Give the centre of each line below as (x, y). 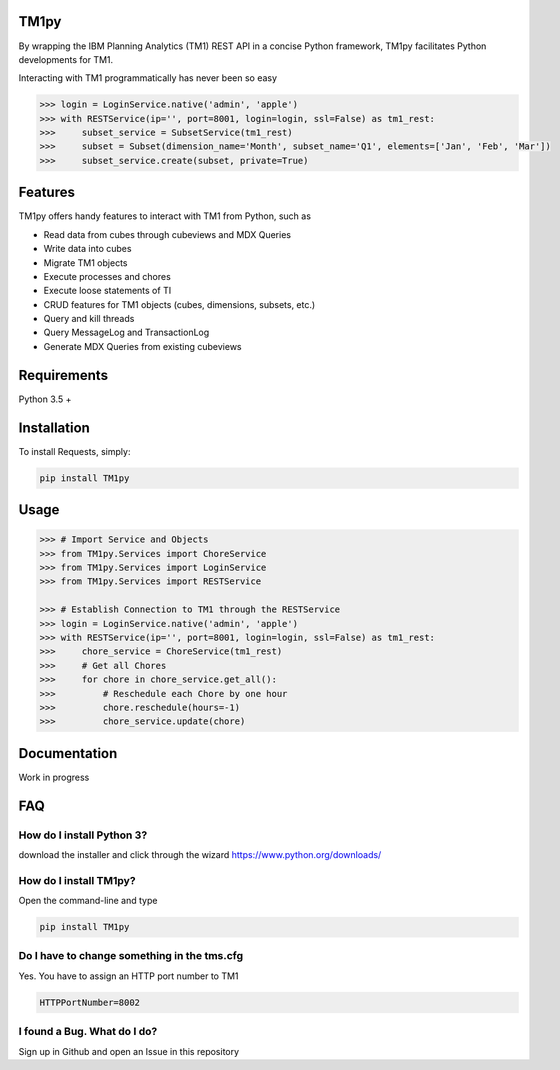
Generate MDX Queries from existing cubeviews (142, 346)
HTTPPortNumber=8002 (89, 1002)
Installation (54, 427)
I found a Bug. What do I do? (88, 1032)
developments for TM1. (66, 59)
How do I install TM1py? (77, 880)
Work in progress (54, 777)
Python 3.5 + (45, 399)
